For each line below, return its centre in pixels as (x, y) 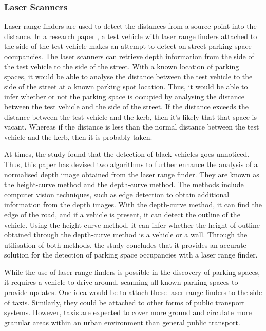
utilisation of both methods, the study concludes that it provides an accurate (125, 244)
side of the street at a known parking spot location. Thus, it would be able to (126, 86)
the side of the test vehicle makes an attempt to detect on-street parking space (128, 46)
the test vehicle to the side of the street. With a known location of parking (122, 66)
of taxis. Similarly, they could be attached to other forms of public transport (125, 302)
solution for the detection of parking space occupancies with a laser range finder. (131, 255)
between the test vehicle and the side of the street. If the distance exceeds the (126, 106)
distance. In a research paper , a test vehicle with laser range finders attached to (131, 36)
